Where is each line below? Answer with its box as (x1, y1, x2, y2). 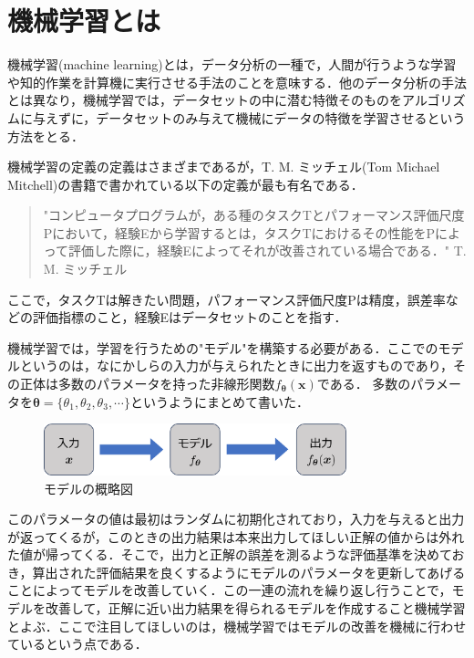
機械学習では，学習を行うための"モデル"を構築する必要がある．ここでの (7, 338, 438, 357)
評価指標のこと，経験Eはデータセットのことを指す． (32, 308, 347, 327)
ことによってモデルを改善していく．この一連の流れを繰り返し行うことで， (7, 580, 452, 600)
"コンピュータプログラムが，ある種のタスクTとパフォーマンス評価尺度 (43, 205, 465, 225)
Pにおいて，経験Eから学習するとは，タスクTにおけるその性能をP (43, 223, 436, 242)
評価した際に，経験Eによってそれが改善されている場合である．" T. (68, 241, 467, 260)
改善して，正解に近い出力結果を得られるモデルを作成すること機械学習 (45, 599, 466, 618)
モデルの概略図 (44, 478, 133, 497)
